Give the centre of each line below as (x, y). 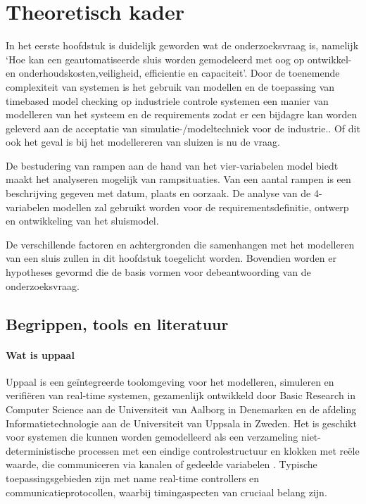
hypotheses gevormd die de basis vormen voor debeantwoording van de (158, 272)
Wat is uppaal (40, 354)
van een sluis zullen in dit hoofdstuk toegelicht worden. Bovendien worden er (171, 258)
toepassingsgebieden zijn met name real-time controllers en (133, 478)
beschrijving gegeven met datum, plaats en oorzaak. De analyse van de (158, 193)
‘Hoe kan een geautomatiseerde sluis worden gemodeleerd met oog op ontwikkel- (179, 59)
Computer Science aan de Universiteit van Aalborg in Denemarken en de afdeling (181, 409)
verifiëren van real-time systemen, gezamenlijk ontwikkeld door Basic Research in (181, 395)
